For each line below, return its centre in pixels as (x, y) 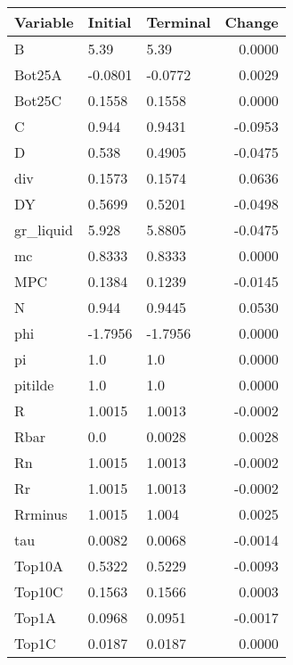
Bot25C (38, 100)
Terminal (179, 22)
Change (252, 22)
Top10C (39, 591)
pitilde (34, 385)
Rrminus (41, 514)
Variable (44, 22)
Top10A (39, 566)
